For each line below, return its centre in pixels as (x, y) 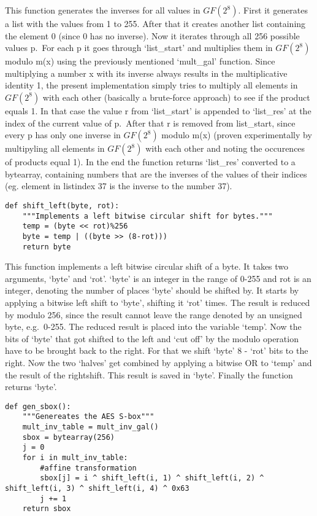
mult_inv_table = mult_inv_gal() (90, 427)
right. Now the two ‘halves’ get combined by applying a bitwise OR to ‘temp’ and (158, 362)
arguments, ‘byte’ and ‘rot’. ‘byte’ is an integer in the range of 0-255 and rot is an (158, 278)
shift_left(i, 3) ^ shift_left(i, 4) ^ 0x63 (97, 488)
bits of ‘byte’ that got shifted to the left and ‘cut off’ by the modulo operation (152, 338)
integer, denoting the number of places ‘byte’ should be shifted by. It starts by (152, 290)
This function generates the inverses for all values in (103, 10)
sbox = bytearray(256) (68, 437)
